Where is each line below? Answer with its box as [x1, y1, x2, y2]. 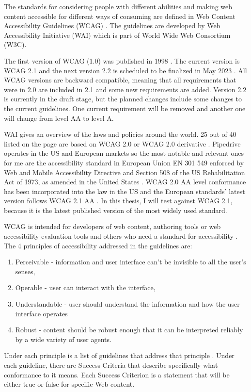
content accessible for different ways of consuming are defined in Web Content [4, 11, 235, 21]
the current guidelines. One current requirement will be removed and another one [4, 103, 246, 113]
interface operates [15, 308, 68, 318]
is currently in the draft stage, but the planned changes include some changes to [4, 94, 242, 104]
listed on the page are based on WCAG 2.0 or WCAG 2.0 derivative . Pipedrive [4, 138, 241, 148]
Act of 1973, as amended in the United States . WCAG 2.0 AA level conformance [4, 177, 246, 187]
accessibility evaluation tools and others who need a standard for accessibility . [4, 231, 238, 241]
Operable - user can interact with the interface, [15, 282, 156, 293]
